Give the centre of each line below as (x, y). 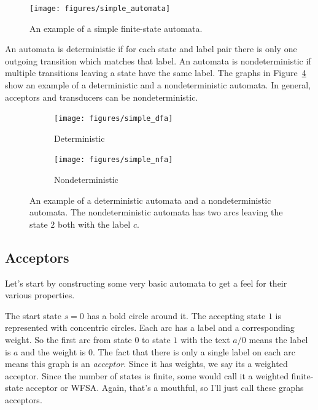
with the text (205, 340)
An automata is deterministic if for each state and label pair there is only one (151, 49)
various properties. (40, 295)
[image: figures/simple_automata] (100, 9)
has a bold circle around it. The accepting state (176, 315)
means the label (278, 340)
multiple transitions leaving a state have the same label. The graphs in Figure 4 (156, 73)
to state (156, 340)
